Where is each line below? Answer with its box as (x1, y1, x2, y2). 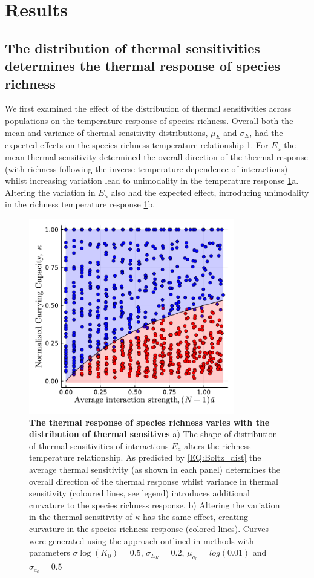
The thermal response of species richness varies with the (29, 415, 270, 428)
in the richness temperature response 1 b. (5, 198, 155, 210)
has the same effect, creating (142, 510, 248, 523)
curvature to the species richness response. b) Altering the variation (29, 498, 280, 511)
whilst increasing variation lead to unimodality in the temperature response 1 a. (5, 174, 299, 187)
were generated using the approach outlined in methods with (29, 534, 254, 547)
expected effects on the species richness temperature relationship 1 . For (5, 138, 269, 151)
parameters (29, 546, 70, 559)
